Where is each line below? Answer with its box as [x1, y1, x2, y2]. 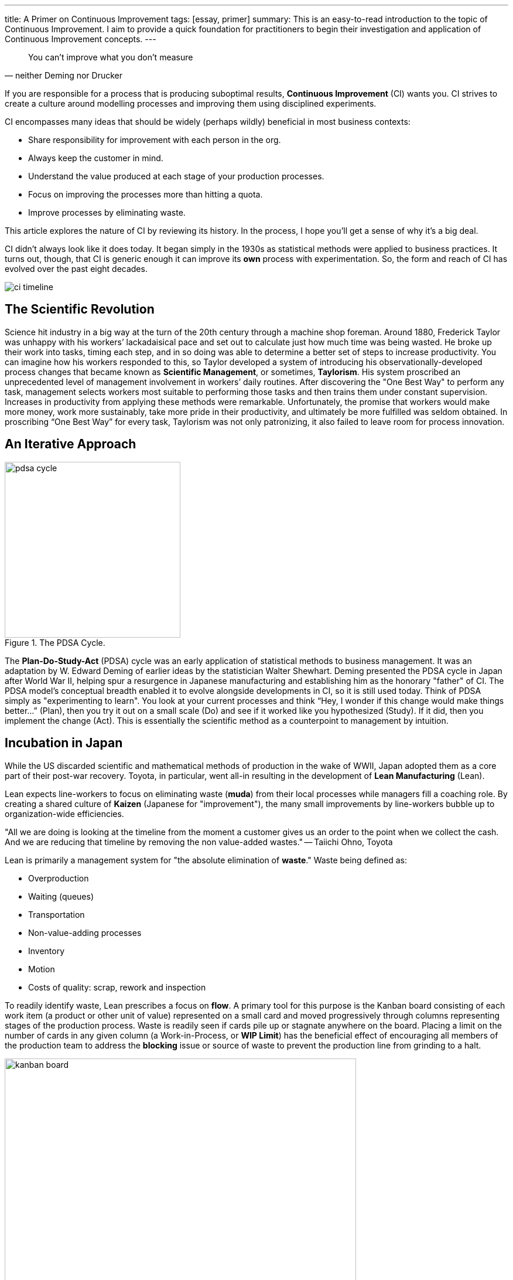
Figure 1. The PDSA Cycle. [5, 637, 105, 648]
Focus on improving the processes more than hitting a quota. [28, 189, 263, 199]
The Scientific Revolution [5, 302, 155, 317]
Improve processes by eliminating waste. [28, 207, 186, 217]
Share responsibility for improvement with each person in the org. [28, 135, 281, 145]
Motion [28, 964, 55, 974]
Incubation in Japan [5, 736, 123, 751]
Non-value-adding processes [28, 927, 142, 938]
